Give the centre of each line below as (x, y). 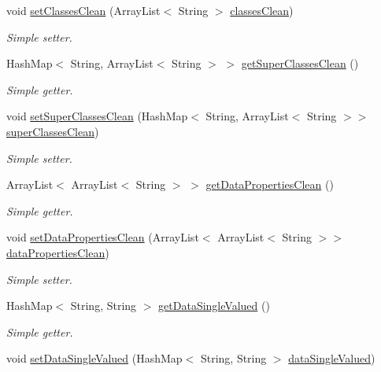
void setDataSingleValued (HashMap (94, 358)
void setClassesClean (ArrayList (83, 10)
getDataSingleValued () (214, 306)
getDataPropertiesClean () (270, 184)
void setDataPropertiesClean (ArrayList (103, 237)
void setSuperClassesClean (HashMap (97, 116)
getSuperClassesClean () (300, 63)
